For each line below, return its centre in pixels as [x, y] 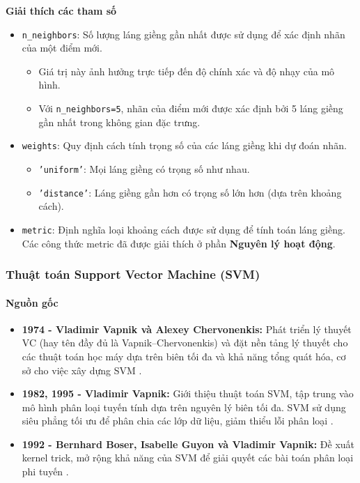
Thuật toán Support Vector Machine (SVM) [133, 274]
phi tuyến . [45, 472]
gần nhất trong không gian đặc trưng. [119, 122]
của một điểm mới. [62, 48]
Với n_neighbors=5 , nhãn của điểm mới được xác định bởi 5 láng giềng [191, 108]
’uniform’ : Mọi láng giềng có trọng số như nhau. [144, 168]
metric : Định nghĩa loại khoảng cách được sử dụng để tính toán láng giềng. [183, 229]
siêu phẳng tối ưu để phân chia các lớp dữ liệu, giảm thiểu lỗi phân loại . [178, 421]
